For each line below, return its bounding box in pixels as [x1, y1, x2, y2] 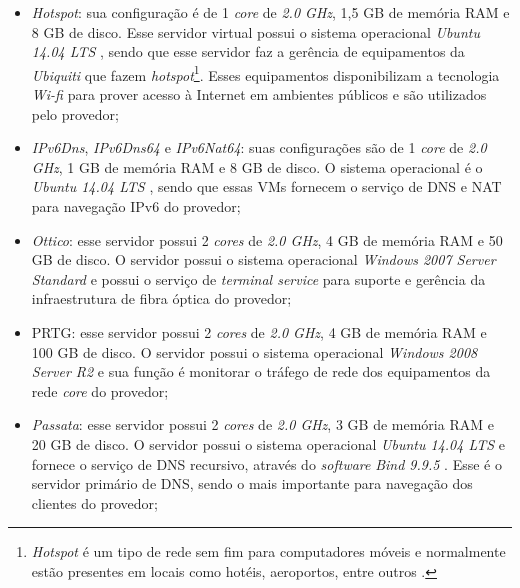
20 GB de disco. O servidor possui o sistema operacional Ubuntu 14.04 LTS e [31, 433, 505, 454]
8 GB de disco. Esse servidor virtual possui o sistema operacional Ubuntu [31, 21, 480, 42]
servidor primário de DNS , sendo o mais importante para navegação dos [31, 473, 473, 494]
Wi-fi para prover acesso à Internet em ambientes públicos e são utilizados [31, 84, 487, 105]
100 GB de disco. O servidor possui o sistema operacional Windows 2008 [31, 341, 478, 362]
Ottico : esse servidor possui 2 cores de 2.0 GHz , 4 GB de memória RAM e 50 [31, 229, 503, 250]
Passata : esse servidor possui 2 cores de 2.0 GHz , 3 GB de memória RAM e [31, 414, 494, 435]
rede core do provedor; [31, 380, 169, 401]
